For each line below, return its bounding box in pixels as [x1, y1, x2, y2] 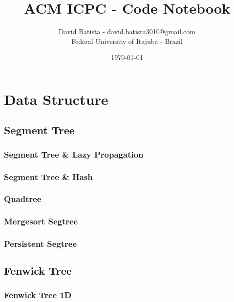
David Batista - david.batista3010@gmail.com [59, 26, 195, 37]
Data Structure [4, 89, 108, 109]
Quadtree [4, 193, 42, 205]
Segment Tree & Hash [4, 170, 93, 182]
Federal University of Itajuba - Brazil [71, 36, 183, 46]
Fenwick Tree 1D [4, 288, 72, 301]
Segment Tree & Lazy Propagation [4, 148, 144, 160]
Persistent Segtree [4, 238, 77, 250]
